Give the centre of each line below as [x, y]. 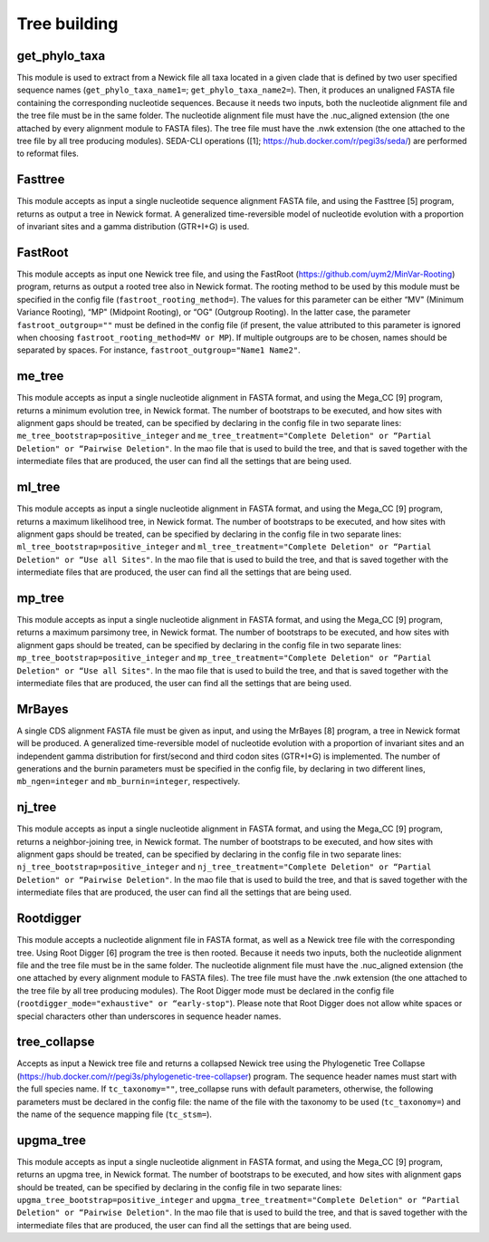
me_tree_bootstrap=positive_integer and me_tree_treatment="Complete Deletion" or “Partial [224, 436]
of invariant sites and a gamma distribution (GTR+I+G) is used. [133, 227]
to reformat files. [48, 153]
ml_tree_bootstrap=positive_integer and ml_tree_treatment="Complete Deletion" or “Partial [224, 547]
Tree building [67, 24]
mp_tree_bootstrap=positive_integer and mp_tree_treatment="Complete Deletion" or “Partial [224, 658]
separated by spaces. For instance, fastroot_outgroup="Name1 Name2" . [158, 350]
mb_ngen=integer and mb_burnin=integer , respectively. [129, 781]
